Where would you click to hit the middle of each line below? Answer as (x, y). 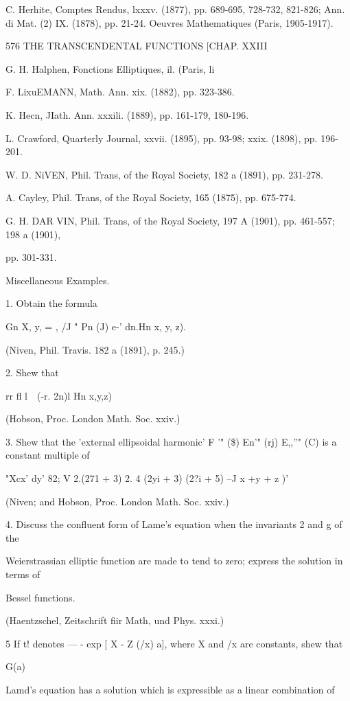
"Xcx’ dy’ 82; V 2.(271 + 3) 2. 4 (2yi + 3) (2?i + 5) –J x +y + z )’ (147, 478)
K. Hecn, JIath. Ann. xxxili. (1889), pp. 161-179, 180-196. (127, 114)
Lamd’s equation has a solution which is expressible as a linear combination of (170, 689)
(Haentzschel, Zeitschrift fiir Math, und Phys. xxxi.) (115, 620)
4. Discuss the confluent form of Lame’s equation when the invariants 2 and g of (174, 524)
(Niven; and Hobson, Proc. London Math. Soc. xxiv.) (117, 501)
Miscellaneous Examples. (58, 280)
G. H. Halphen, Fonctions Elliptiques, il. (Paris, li (110, 68)
